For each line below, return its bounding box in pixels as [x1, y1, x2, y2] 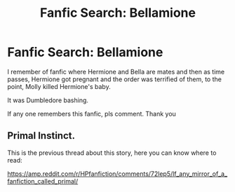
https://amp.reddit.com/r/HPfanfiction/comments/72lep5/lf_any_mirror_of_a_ [7, 170, 228, 178]
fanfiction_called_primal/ [7, 177, 79, 185]
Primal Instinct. [7, 130, 76, 142]
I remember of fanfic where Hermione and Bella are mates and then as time [7, 67, 225, 76]
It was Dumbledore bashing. [7, 96, 89, 104]
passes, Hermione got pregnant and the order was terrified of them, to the [7, 75, 222, 83]
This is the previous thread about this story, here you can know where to [7, 149, 217, 157]
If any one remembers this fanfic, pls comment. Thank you [7, 109, 177, 118]
